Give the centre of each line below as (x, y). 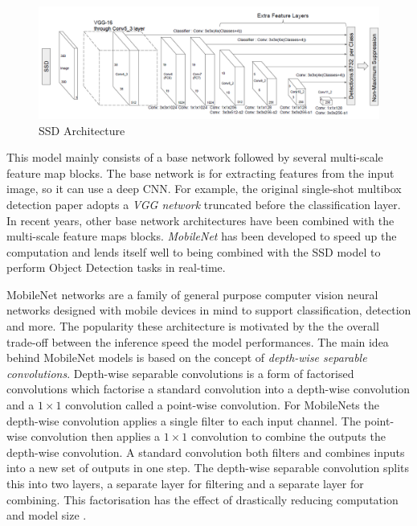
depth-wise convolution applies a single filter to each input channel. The (184, 420)
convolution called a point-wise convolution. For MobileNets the (222, 405)
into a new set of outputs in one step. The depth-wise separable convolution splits (208, 468)
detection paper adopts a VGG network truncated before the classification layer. (204, 204)
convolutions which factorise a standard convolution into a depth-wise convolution (208, 389)
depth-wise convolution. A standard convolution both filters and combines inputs (206, 452)
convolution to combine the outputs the (288, 436)
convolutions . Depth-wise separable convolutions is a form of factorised (180, 373)
